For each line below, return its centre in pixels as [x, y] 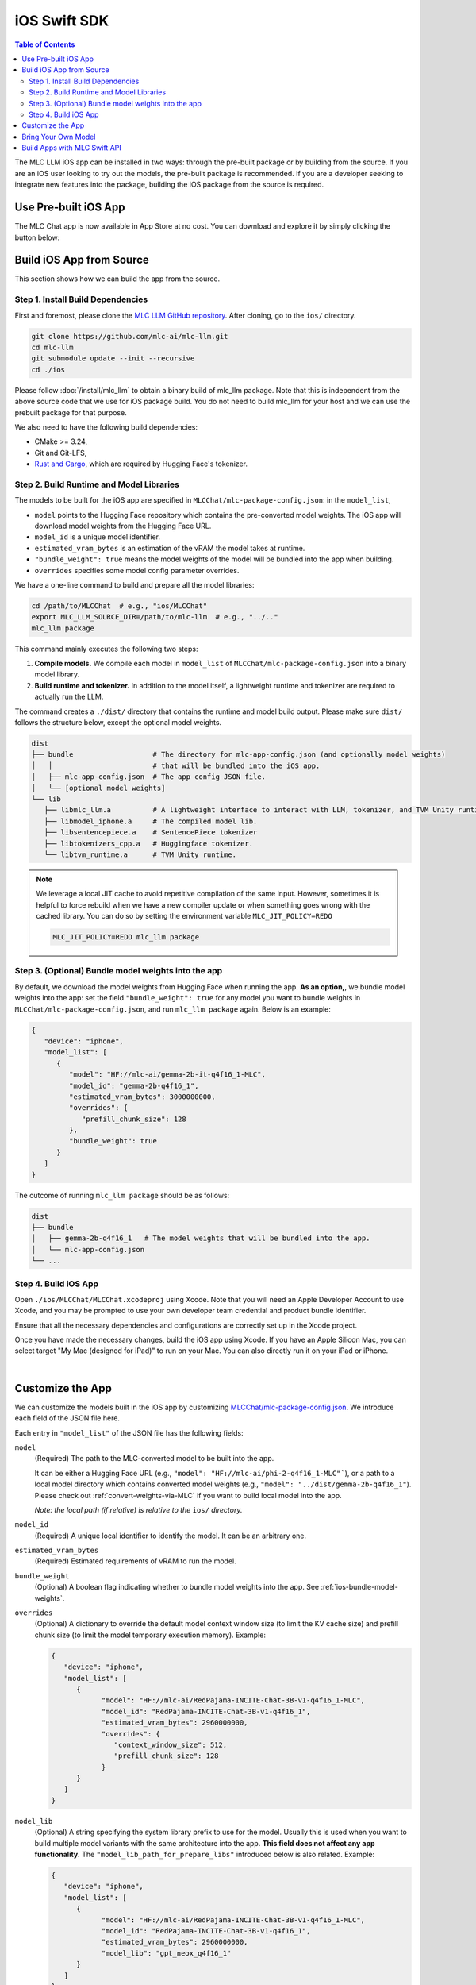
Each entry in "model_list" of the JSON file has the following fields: [129, 1432]
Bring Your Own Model [59, 137]
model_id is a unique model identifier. [98, 537]
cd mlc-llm [52, 347]
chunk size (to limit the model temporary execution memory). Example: [150, 1635]
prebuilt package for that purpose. [71, 412]
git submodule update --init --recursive [113, 358]
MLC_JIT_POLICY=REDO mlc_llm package [126, 937]
